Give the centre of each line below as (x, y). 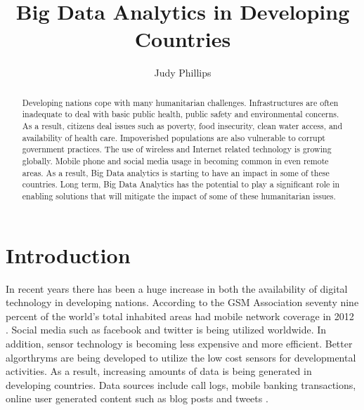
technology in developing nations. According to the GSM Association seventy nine (182, 302)
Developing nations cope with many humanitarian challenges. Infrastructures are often (180, 102)
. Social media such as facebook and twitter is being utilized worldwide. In (166, 330)
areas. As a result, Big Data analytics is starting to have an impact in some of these (176, 172)
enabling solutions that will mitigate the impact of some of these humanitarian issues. (179, 196)
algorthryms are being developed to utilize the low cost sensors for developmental (181, 357)
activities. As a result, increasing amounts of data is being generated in (159, 371)
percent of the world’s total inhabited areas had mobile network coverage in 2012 (180, 316)
